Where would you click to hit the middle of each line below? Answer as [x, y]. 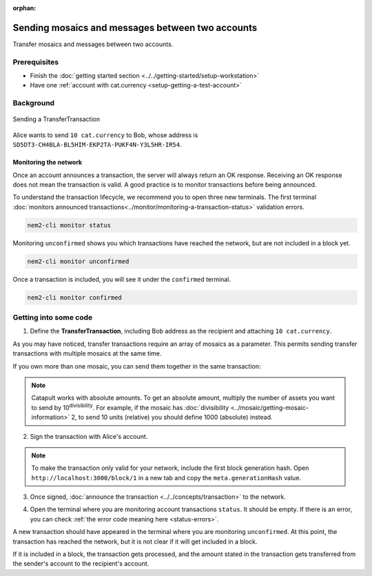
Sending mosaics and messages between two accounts [135, 28]
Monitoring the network [48, 163]
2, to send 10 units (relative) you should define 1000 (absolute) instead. [172, 418]
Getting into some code [53, 318]
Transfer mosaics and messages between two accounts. [93, 44]
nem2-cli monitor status [69, 225]
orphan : [24, 8]
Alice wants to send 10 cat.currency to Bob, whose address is [105, 135]
